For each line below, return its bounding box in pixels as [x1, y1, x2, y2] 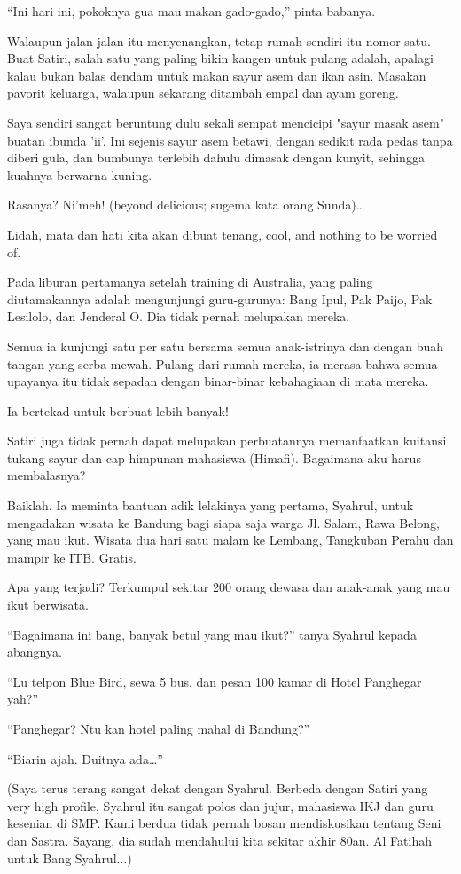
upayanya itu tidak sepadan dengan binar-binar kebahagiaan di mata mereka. [7, 372, 429, 390]
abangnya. [7, 642, 62, 661]
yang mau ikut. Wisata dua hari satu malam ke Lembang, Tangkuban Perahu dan [7, 531, 454, 549]
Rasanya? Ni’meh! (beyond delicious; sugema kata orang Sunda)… [7, 195, 365, 214]
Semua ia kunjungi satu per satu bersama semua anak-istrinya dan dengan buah [7, 336, 444, 355]
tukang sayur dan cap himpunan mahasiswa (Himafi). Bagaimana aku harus [7, 448, 421, 467]
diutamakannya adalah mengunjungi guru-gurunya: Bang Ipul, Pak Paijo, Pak [7, 289, 433, 308]
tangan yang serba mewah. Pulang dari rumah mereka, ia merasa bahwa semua [7, 354, 438, 373]
